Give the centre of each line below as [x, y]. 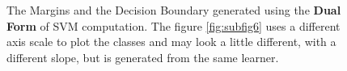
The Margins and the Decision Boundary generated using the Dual [174, 10]
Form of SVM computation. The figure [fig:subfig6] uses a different [173, 25]
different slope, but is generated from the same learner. [143, 57]
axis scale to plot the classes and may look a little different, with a [171, 42]
